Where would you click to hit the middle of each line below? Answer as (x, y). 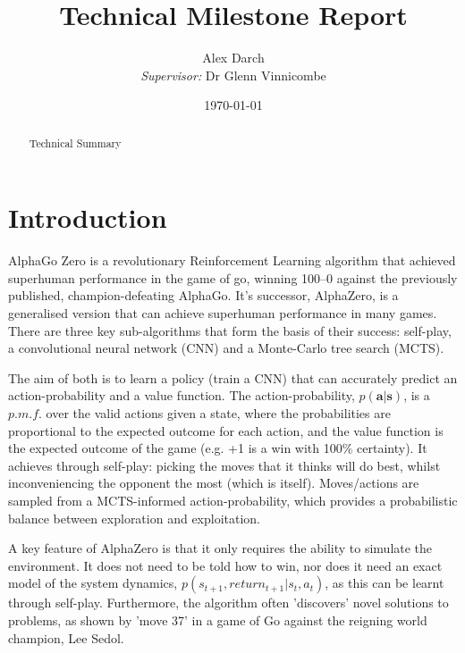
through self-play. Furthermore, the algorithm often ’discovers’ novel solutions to (228, 603)
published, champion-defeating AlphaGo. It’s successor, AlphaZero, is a (203, 295)
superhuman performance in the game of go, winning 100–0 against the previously (233, 277)
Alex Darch (233, 58)
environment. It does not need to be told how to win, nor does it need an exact (225, 565)
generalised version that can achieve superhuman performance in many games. (223, 313)
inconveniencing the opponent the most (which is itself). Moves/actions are (214, 483)
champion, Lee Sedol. (66, 637)
